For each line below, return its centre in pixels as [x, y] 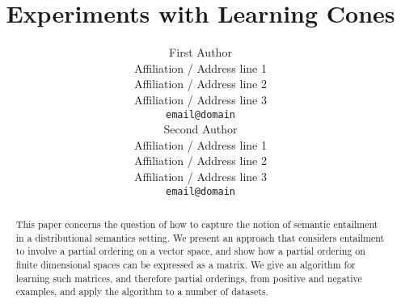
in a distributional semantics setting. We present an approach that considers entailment [200, 237]
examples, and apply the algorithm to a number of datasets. [142, 291]
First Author [200, 52]
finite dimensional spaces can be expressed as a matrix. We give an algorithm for [186, 264]
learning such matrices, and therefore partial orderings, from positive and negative [189, 278]
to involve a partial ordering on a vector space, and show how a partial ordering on [190, 251]
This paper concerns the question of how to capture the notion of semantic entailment [197, 224]
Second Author [200, 129]
